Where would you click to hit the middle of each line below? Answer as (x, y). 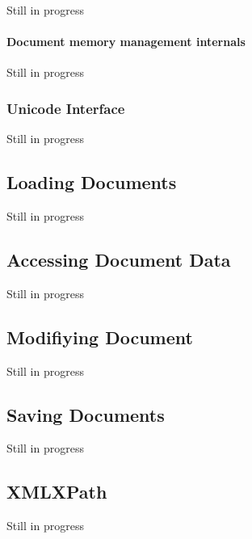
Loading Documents (92, 182)
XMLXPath (57, 492)
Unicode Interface (66, 108)
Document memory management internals (126, 42)
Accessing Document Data (119, 259)
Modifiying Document (100, 337)
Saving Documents (86, 414)
